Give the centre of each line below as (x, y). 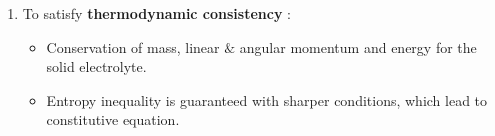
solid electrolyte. (96, 66)
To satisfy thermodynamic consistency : (156, 13)
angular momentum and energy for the (358, 46)
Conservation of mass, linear (133, 46)
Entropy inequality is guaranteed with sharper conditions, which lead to (267, 99)
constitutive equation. (113, 119)
